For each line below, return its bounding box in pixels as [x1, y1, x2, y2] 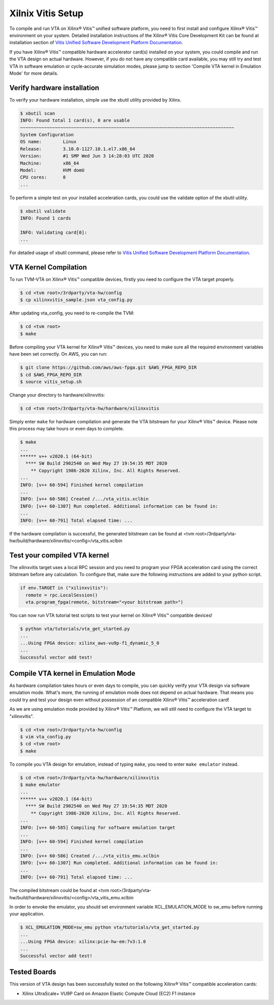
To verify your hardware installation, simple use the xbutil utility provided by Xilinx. [9, 97, 182, 103]
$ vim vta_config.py [20, 734, 71, 740]
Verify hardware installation [9, 83, 99, 92]
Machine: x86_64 [20, 160, 80, 166]
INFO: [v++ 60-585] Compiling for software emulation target [20, 825, 176, 830]
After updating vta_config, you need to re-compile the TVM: [9, 310, 134, 316]
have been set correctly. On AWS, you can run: [9, 351, 108, 357]
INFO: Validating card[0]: [20, 229, 87, 235]
